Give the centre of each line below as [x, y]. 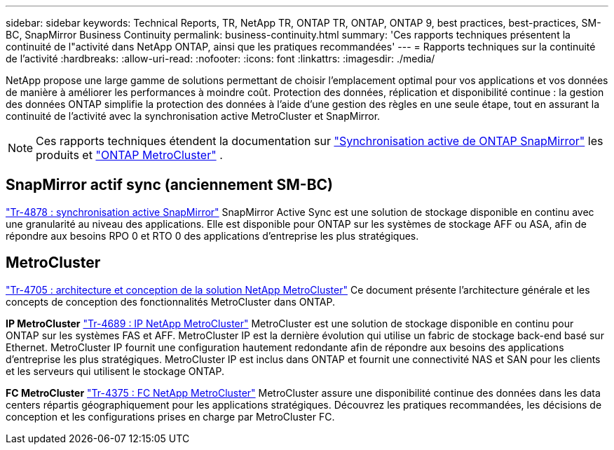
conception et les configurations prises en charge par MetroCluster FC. [170, 416]
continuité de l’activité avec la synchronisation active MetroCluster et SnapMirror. [193, 116]
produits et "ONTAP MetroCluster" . [129, 155]
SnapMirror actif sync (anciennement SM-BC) [170, 185]
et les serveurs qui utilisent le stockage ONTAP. [115, 371]
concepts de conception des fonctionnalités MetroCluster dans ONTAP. [171, 301]
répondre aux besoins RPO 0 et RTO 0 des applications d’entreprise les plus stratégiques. [212, 236]
